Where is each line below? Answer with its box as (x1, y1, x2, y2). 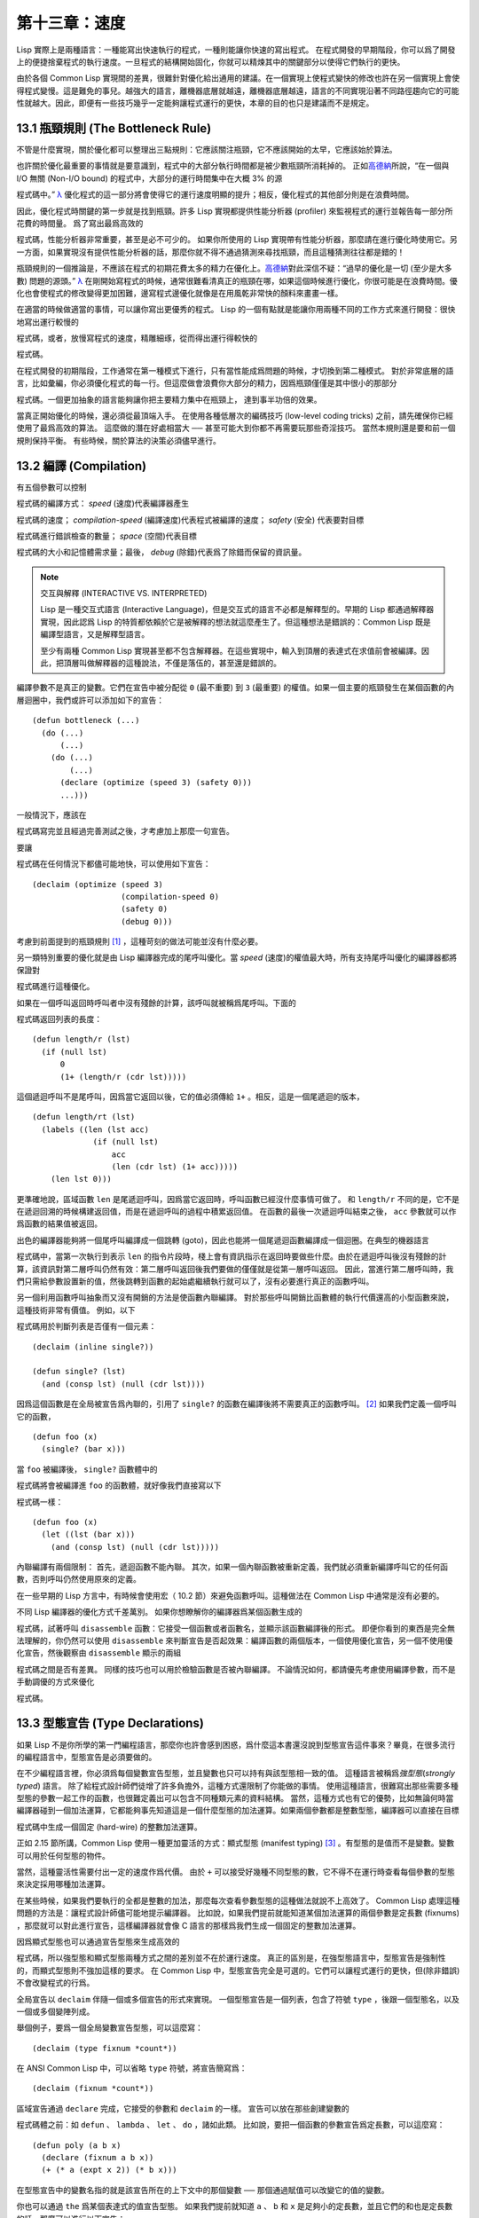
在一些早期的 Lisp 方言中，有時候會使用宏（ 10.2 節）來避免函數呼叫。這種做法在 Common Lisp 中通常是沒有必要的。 (16, 1590, 444, 1601)
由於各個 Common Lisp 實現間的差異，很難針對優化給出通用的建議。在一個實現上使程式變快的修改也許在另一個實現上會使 (16, 73, 460, 83)
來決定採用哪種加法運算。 (16, 1879, 110, 1890)
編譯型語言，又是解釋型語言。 (40, 629, 150, 640)
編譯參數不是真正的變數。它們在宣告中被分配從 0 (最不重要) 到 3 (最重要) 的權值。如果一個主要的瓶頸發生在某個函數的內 (16, 682, 454, 693)
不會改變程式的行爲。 (16, 1978, 95, 1988)
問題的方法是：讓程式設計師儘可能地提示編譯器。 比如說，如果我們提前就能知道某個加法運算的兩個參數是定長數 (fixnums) (16, 1907, 460, 1918)
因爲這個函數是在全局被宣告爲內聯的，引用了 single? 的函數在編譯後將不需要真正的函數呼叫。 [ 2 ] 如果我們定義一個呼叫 (16, 1398, 457, 1410)
